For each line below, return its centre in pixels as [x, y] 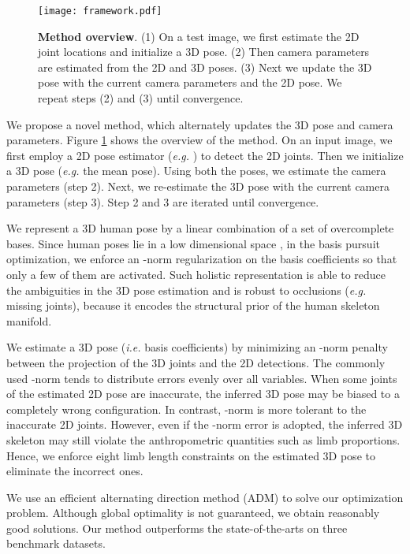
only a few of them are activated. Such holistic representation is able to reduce [196, 274]
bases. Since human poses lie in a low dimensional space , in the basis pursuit [193, 243]
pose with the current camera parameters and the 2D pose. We [190, 82]
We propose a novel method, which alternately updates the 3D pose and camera [200, 124]
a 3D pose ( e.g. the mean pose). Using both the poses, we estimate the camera [196, 171]
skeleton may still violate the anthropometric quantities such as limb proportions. [203, 439]
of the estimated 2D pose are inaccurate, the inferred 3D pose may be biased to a [203, 394]
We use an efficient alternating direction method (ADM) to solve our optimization [205, 497]
